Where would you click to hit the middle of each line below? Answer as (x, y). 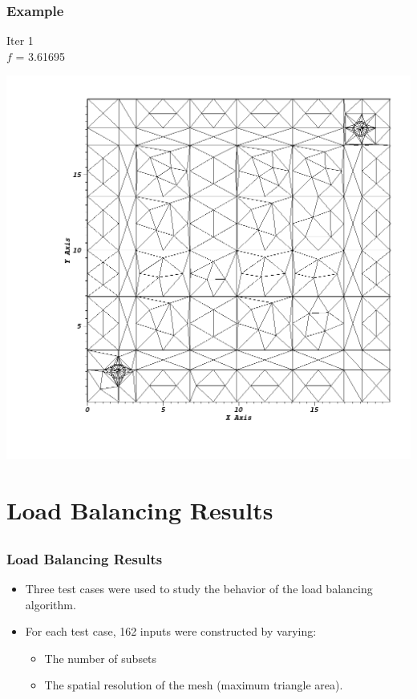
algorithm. (51, 604)
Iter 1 (20, 40)
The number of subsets (101, 658)
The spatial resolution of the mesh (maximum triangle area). (194, 685)
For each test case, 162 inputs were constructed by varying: (171, 631)
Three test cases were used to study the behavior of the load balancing (199, 588)
